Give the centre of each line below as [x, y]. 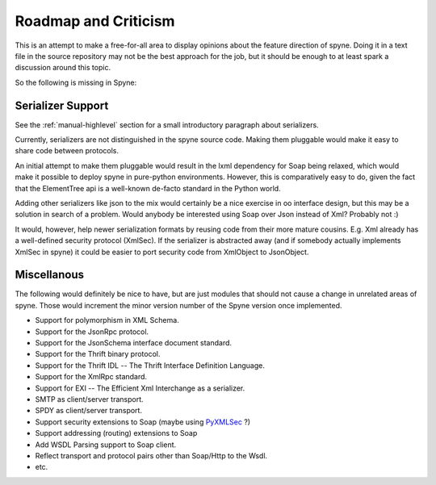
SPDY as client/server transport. [89, 411]
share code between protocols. [67, 151]
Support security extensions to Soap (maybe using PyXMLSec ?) [143, 422]
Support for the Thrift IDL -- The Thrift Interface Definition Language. [150, 365]
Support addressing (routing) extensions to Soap [116, 433]
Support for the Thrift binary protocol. [98, 354]
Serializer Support [62, 105]
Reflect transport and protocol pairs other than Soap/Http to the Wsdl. [151, 455]
